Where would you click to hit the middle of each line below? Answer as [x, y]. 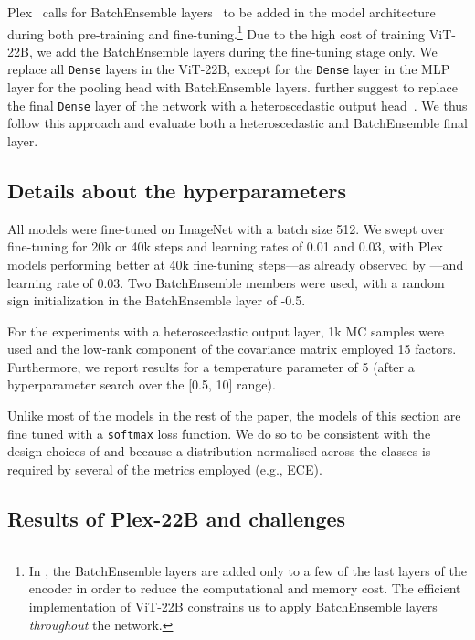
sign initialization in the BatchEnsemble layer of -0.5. [157, 300]
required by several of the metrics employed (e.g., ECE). [165, 469]
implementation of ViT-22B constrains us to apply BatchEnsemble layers [233, 606]
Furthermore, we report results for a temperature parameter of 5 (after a [211, 366]
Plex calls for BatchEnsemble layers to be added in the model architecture [222, 12]
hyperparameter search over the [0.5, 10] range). [142, 384]
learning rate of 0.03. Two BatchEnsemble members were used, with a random [226, 282]
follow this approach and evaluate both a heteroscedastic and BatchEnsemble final [237, 123]
